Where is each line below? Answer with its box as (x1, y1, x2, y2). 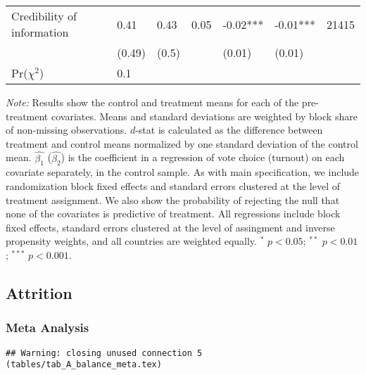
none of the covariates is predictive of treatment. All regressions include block (6, 206, 341, 221)
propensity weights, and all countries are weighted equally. (6, 234, 257, 248)
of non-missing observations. (6, 122, 127, 137)
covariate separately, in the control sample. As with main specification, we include (6, 165, 360, 179)
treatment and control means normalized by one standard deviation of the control (6, 136, 358, 151)
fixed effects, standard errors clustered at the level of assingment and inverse (6, 220, 335, 234)
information (11, 24, 69, 40)
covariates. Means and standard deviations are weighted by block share (51, 108, 358, 123)
